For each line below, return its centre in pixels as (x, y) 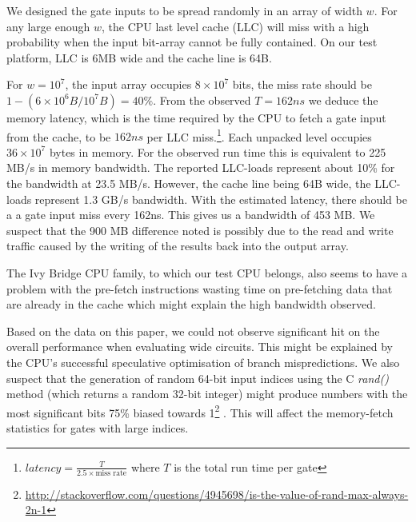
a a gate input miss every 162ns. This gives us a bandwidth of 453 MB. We (191, 215)
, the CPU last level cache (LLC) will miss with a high (235, 26)
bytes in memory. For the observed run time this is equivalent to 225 (218, 151)
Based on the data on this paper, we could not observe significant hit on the (193, 331)
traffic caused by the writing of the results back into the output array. (178, 246)
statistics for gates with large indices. (98, 427)
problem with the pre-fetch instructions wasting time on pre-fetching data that (200, 288)
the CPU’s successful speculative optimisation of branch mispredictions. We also (203, 362)
